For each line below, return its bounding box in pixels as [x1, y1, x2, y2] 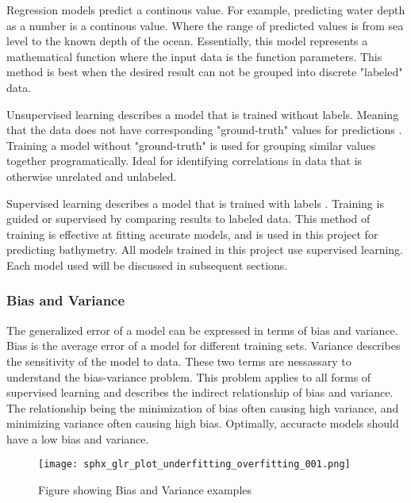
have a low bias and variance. [6, 430, 149, 447]
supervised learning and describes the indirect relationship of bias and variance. [6, 384, 394, 401]
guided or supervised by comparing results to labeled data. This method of [6, 210, 371, 227]
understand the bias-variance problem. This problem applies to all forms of [6, 368, 371, 385]
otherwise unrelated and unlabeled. [6, 167, 177, 184]
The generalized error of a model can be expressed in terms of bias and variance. [6, 321, 398, 338]
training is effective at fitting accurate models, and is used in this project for [6, 225, 378, 242]
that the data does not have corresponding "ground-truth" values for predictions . [6, 121, 402, 138]
